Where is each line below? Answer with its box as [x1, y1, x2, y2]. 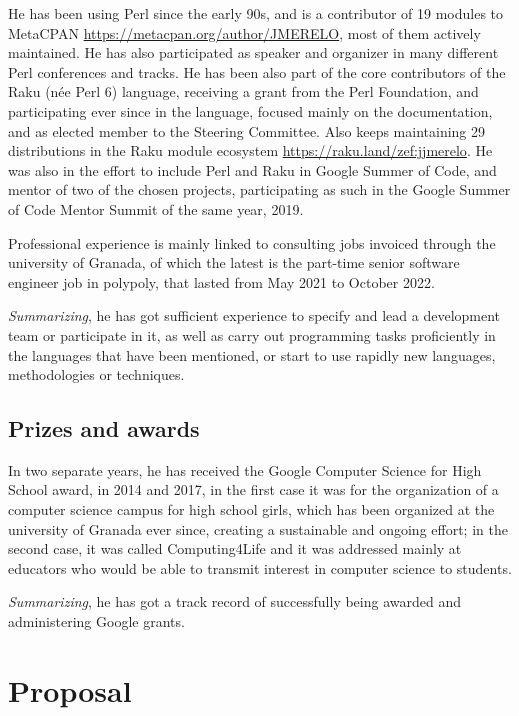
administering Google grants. [8, 611, 185, 632]
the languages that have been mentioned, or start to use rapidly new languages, [8, 344, 496, 365]
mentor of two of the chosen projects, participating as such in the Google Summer [8, 179, 511, 200]
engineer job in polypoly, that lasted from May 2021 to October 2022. [8, 271, 435, 292]
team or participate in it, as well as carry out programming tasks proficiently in [8, 324, 496, 345]
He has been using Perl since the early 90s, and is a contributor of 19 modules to [8, 3, 504, 23]
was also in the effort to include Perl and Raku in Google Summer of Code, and [8, 159, 497, 180]
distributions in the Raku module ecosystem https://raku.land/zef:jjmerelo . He [8, 140, 493, 161]
